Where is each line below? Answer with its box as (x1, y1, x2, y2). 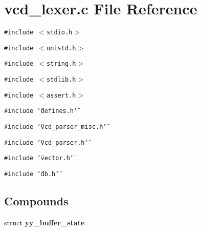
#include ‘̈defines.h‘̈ (4, 107, 78, 115)
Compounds (4, 193, 69, 209)
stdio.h (47, 29, 73, 36)
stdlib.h (47, 76, 76, 84)
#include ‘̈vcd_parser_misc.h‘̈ (4, 123, 107, 131)
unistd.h (47, 44, 76, 52)
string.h (47, 60, 76, 68)
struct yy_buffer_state (4, 217, 85, 227)
